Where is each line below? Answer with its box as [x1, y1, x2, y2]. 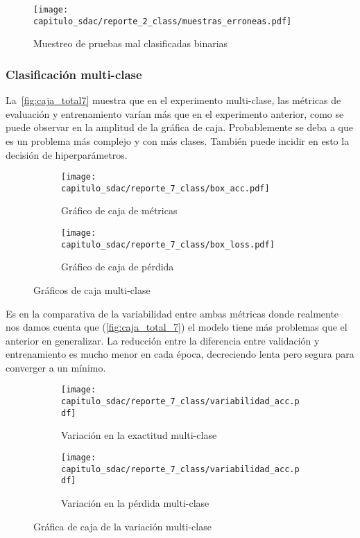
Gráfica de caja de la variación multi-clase [33, 519, 212, 533]
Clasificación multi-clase [6, 65, 142, 83]
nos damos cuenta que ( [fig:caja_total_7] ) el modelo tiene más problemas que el [6, 320, 348, 334]
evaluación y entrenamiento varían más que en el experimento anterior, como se [6, 106, 344, 121]
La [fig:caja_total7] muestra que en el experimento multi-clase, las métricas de [6, 93, 341, 107]
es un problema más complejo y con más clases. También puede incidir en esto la [6, 133, 350, 148]
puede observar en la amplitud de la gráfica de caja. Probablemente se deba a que [6, 120, 353, 134]
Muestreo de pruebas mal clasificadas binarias [33, 36, 228, 51]
